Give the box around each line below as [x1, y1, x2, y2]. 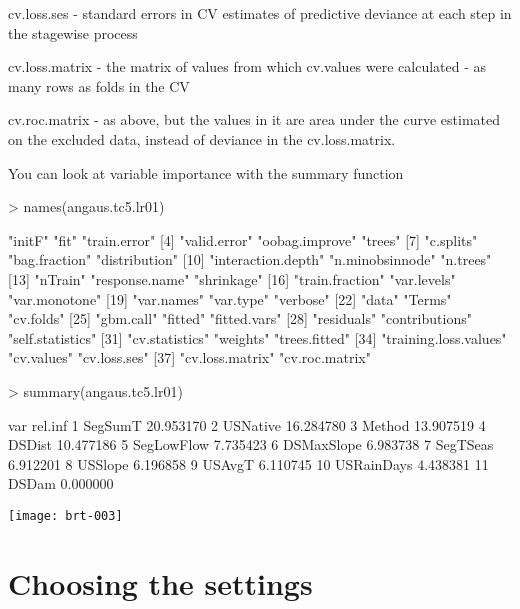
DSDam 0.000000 [8, 473, 114, 494]
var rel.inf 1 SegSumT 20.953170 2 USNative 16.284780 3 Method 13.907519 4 [8, 414, 486, 435]
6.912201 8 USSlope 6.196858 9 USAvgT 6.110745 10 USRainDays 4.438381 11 [8, 453, 489, 474]
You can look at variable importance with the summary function [8, 162, 404, 183]
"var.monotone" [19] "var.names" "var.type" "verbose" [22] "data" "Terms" [8, 288, 452, 309]
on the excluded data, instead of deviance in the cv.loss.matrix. [8, 128, 396, 149]
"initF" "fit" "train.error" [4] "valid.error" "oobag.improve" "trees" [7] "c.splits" [8, 229, 478, 250]
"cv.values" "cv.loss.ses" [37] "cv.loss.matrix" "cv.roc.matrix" [8, 347, 371, 368]
